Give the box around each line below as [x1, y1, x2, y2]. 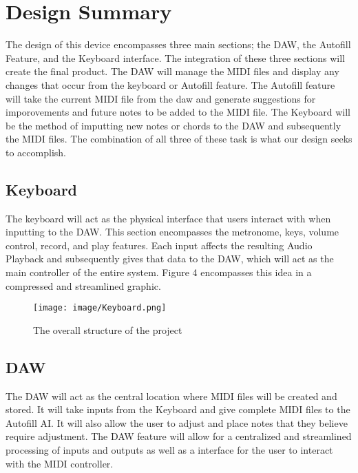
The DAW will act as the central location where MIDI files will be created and [6, 388, 337, 403]
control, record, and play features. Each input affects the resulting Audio [6, 238, 313, 252]
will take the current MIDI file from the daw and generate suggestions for [6, 91, 316, 105]
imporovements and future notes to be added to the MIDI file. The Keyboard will [6, 105, 350, 119]
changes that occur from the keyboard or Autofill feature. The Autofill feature [6, 77, 335, 92]
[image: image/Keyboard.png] [33, 303, 167, 313]
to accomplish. [6, 145, 66, 159]
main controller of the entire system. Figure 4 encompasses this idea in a [6, 265, 312, 280]
